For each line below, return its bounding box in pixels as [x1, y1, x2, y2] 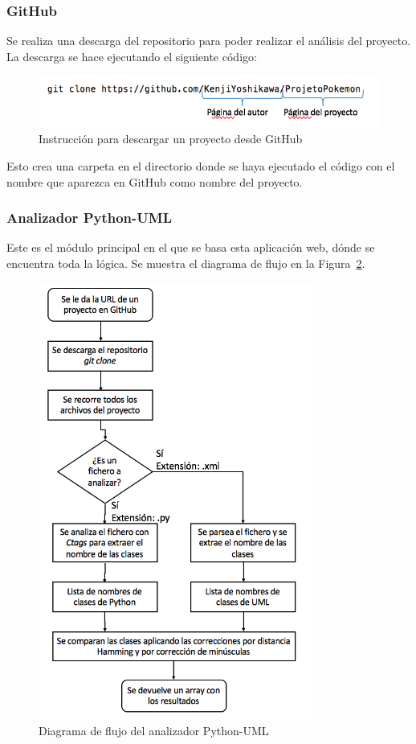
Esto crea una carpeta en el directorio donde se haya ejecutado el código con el [6, 158, 395, 175]
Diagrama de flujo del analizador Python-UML [39, 722, 269, 739]
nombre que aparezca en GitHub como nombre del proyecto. [6, 173, 303, 190]
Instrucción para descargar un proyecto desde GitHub [39, 130, 303, 147]
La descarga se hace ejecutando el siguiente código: [6, 47, 257, 64]
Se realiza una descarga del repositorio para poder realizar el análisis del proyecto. [6, 32, 411, 49]
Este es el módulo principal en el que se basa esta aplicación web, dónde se [6, 239, 375, 256]
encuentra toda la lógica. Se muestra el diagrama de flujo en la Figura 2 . [6, 255, 365, 272]
